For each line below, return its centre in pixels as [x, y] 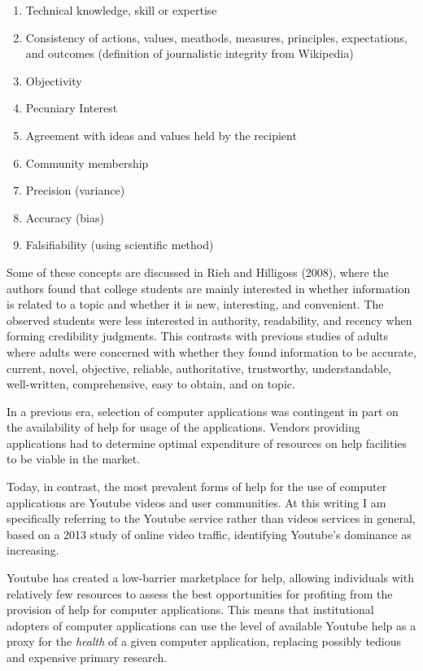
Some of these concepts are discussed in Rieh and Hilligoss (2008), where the [198, 272]
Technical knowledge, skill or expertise [121, 10]
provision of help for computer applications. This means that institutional [190, 610]
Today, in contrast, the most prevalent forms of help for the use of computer [197, 487]
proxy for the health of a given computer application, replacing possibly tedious [204, 641]
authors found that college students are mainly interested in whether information [209, 288]
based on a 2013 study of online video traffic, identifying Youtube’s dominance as [209, 534]
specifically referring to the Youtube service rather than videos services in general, [211, 518]
